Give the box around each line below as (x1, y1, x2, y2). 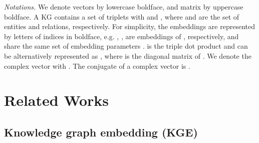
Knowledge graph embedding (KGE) (4, 124, 198, 139)
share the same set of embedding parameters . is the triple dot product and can (4, 41, 248, 51)
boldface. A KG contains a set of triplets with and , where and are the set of (4, 11, 239, 22)
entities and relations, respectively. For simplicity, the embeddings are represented (4, 21, 255, 32)
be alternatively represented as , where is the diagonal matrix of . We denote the (4, 50, 251, 61)
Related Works (4, 90, 109, 110)
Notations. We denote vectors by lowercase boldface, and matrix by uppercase (4, 2, 243, 12)
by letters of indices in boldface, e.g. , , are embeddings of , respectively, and (4, 31, 239, 41)
